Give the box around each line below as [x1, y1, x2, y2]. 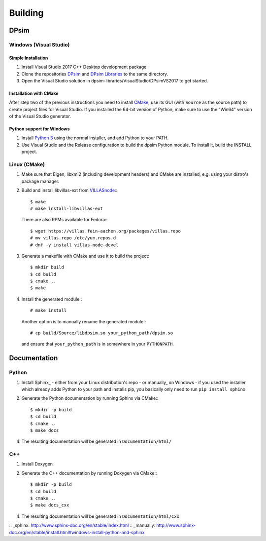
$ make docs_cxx [30, 502, 69, 508]
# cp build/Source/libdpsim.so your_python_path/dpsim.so [30, 330, 173, 336]
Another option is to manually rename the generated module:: [21, 318, 146, 324]
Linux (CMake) [9, 161, 45, 168]
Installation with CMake [9, 90, 59, 96]
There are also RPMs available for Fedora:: [21, 217, 108, 223]
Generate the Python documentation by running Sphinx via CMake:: [21, 395, 159, 401]
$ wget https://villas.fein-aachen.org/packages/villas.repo [30, 228, 181, 234]
